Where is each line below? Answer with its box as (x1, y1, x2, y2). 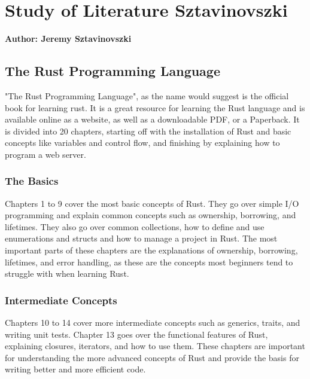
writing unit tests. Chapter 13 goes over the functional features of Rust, (5, 328, 268, 340)
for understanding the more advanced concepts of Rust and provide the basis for (5, 351, 299, 363)
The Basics (5, 173, 59, 188)
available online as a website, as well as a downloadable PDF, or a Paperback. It (5, 113, 300, 126)
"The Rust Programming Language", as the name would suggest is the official (5, 89, 289, 102)
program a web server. (5, 148, 86, 160)
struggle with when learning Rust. (5, 267, 129, 280)
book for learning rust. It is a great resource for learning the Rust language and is (5, 101, 305, 114)
